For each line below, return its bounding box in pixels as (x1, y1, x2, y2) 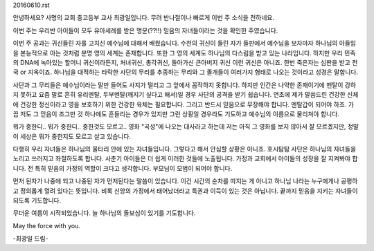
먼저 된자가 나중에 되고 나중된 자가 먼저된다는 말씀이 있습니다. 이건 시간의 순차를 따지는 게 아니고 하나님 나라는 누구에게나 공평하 (12, 177, 358, 185)
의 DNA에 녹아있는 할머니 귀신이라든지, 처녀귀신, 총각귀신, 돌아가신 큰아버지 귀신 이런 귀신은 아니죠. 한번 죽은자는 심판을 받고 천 (12, 58, 358, 66)
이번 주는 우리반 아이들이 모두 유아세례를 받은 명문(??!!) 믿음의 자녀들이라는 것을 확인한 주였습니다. (12, 26, 278, 35)
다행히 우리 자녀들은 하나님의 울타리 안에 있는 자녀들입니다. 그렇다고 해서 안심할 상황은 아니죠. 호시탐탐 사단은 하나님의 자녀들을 (12, 145, 357, 154)
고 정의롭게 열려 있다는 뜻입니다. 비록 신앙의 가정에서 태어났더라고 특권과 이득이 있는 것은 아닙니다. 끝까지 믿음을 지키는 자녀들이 (12, 187, 358, 195)
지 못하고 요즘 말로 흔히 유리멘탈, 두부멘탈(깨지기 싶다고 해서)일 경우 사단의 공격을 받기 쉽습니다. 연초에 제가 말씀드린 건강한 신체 (12, 91, 359, 99)
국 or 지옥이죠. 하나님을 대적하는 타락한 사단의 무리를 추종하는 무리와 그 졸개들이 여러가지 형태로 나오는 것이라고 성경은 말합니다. (12, 68, 359, 76)
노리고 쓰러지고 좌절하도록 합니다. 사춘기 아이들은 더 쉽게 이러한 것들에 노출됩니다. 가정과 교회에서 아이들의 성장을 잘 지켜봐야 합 (12, 154, 358, 162)
